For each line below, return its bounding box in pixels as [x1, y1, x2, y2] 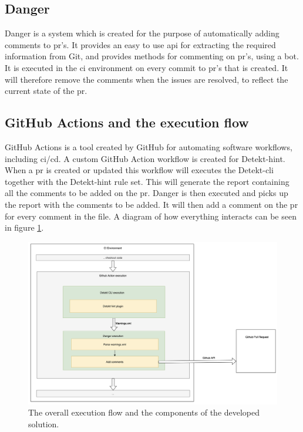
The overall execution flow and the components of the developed [28, 406, 260, 419]
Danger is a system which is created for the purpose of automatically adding [5, 27, 280, 39]
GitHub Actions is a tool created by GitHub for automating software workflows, [5, 140, 292, 153]
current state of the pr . [5, 85, 87, 97]
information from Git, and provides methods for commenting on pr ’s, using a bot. [5, 50, 299, 62]
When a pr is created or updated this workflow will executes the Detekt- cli [5, 164, 274, 176]
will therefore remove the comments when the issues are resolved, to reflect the [5, 73, 288, 85]
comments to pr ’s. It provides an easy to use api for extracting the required [5, 38, 276, 50]
